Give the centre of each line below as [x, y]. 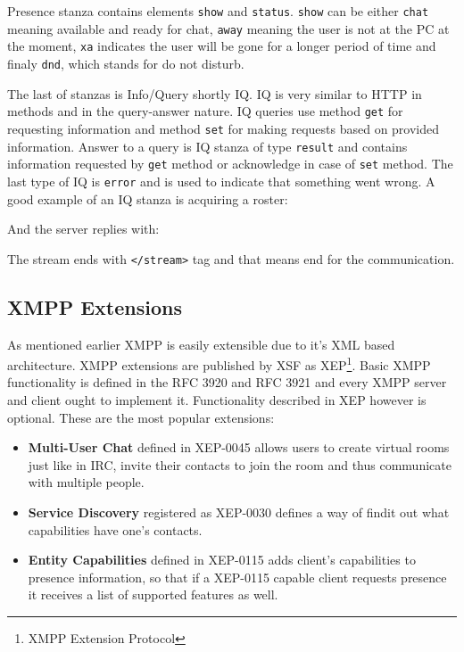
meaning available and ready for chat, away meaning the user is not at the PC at [228, 28]
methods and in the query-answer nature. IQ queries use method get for [205, 111]
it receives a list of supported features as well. [153, 594]
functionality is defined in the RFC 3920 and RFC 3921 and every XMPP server [227, 382]
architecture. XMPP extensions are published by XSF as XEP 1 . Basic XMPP [219, 363]
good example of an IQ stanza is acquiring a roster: [148, 198]
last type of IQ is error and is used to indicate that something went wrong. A [221, 181]
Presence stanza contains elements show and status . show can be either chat [218, 11]
